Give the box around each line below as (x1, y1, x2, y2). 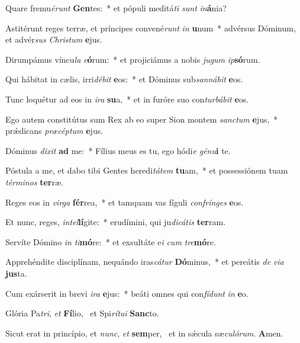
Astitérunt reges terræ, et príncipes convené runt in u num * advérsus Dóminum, (5, 21, 296, 34)
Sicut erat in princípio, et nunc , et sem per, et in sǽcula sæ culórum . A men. (5, 326, 283, 339)
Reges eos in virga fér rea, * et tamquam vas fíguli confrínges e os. (5, 195, 244, 208)
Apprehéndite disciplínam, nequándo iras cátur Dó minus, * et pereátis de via (5, 255, 284, 268)
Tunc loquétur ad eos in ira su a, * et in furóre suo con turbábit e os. (5, 92, 249, 105)
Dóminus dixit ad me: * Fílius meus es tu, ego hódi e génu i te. (5, 144, 231, 156)
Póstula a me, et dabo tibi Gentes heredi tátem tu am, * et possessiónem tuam (5, 164, 288, 177)
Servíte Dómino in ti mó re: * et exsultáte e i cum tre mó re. (5, 235, 216, 248)
